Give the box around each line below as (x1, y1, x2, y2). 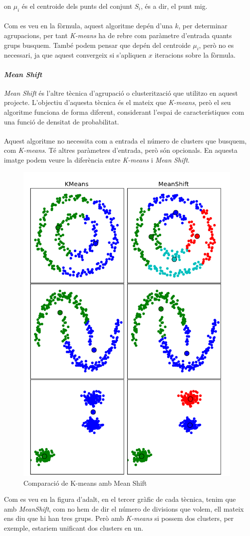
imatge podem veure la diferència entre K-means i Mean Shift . (4, 154, 190, 165)
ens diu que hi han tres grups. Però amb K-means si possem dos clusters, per (4, 513, 234, 523)
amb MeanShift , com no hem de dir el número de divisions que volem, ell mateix (4, 503, 244, 514)
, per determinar (178, 21, 228, 31)
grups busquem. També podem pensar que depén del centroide (4, 40, 191, 50)
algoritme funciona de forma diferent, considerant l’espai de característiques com (4, 106, 244, 117)
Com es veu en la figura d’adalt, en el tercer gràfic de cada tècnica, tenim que (4, 494, 236, 504)
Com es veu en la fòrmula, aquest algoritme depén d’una (4, 21, 173, 31)
